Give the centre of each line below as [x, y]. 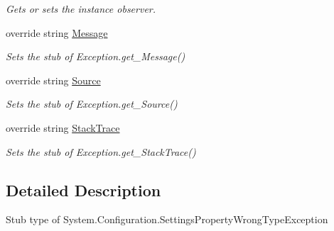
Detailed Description [83, 190]
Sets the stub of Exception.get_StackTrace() [101, 151]
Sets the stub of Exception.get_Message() [96, 56]
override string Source [53, 80]
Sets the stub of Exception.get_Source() [92, 104]
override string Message [57, 32]
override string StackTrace [63, 127]
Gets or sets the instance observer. [81, 9]
